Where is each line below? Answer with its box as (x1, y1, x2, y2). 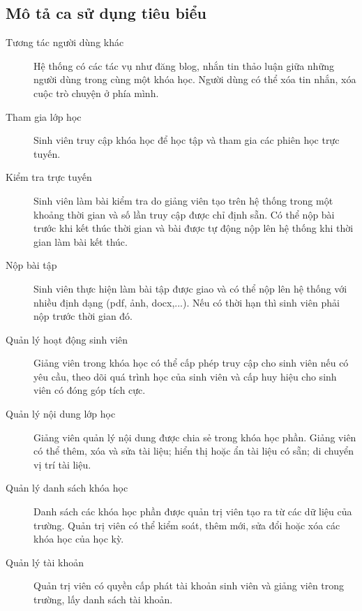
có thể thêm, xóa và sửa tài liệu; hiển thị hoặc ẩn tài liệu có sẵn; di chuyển (33, 443, 354, 458)
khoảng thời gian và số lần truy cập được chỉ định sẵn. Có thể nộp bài (33, 207, 335, 221)
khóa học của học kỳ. (33, 531, 124, 546)
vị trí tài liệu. (33, 457, 91, 471)
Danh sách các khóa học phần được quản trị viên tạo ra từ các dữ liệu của (33, 504, 352, 519)
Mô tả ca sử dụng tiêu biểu (6, 2, 206, 24)
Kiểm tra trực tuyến (6, 170, 92, 184)
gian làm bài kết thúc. (33, 234, 128, 249)
